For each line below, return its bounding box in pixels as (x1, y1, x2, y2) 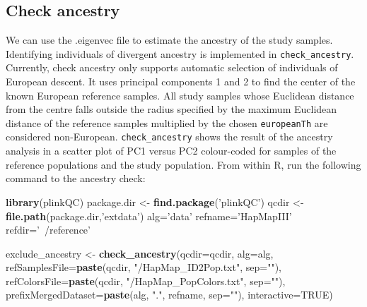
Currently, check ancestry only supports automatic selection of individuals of (6, 60, 338, 75)
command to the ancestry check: (6, 171, 146, 186)
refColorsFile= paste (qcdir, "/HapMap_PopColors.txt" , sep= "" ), (6, 273, 286, 288)
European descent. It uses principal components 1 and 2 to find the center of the (6, 74, 356, 89)
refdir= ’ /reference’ (6, 222, 91, 237)
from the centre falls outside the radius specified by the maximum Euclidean (6, 102, 337, 116)
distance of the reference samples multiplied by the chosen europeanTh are (6, 115, 328, 130)
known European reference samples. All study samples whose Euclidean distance (6, 88, 354, 102)
